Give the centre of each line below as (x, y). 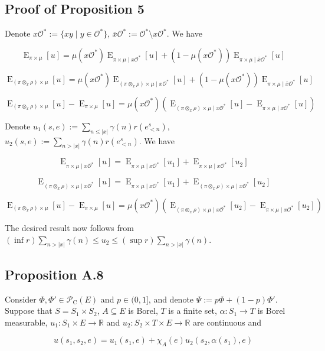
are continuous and (227, 322)
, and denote (171, 299)
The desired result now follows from (69, 227)
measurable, (26, 322)
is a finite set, (193, 311)
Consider (21, 299)
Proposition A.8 (54, 274)
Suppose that (29, 311)
